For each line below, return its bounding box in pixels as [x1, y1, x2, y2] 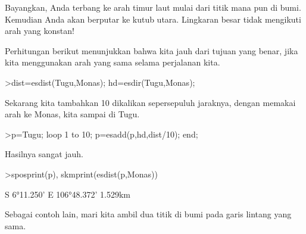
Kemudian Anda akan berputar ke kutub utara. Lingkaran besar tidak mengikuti [5, 13, 301, 25]
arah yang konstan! [5, 24, 74, 37]
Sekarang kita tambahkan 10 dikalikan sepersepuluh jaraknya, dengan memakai [5, 96, 296, 108]
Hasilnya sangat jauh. [5, 148, 84, 160]
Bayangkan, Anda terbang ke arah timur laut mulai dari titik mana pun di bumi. [5, 1, 301, 13]
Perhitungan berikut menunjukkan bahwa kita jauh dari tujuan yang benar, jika [5, 44, 298, 57]
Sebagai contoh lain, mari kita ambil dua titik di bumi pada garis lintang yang [5, 208, 292, 220]
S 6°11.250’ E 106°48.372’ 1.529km [5, 188, 130, 200]
